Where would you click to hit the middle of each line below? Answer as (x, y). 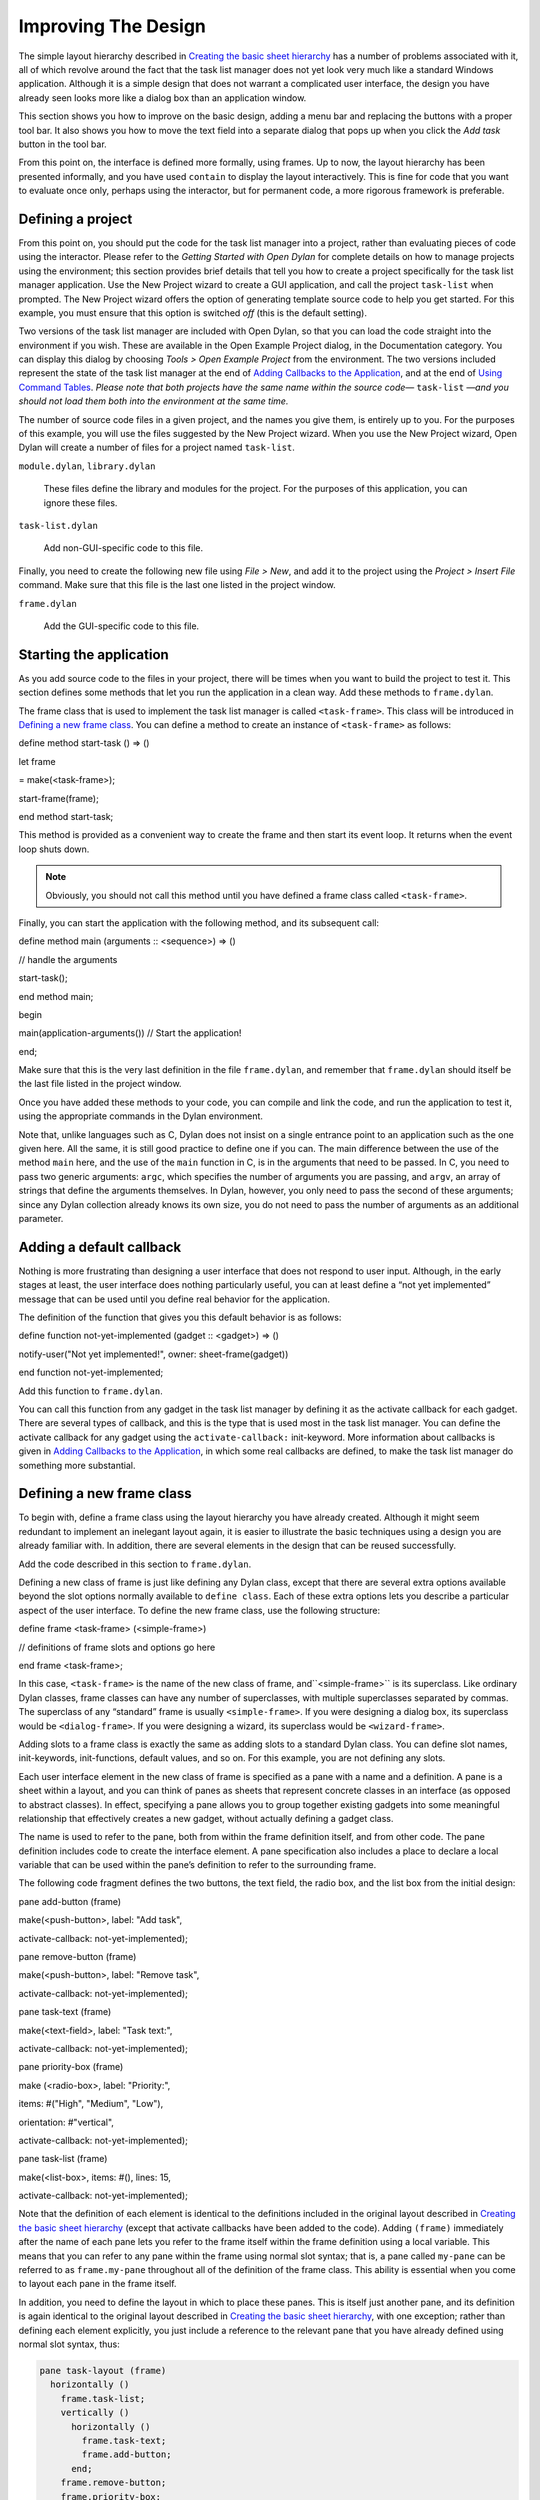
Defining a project (75, 218)
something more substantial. (77, 1465)
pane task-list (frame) (63, 2159)
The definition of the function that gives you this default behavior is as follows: (180, 1317)
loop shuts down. (54, 849)
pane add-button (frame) (70, 1901)
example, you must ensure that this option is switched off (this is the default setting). (192, 312)
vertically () (95, 2413)
